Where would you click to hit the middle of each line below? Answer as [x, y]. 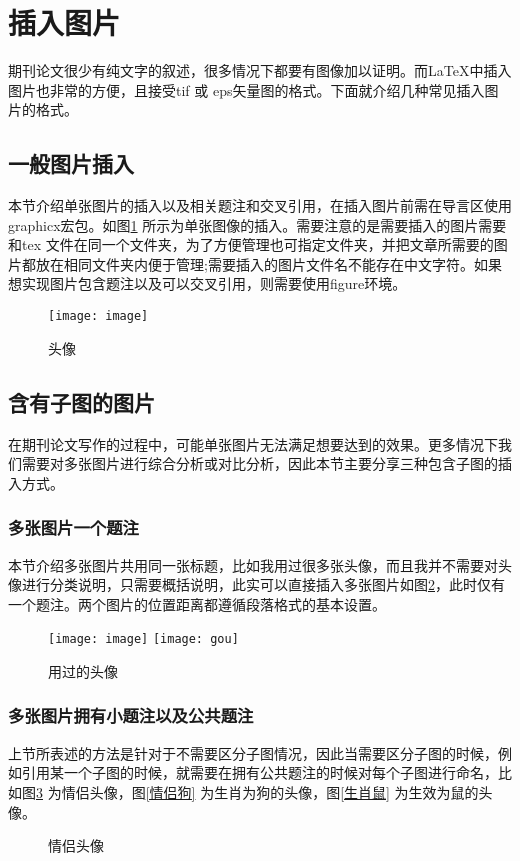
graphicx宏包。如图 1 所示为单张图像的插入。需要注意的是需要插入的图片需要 [257, 224]
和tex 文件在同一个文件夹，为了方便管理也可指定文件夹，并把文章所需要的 [251, 244]
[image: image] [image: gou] [143, 639]
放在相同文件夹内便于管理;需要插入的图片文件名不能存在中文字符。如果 [268, 263]
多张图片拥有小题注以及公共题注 [131, 715]
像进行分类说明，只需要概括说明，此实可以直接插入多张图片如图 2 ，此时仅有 [256, 584]
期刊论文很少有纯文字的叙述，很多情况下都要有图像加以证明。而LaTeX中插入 [260, 70]
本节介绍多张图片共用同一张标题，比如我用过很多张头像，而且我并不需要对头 [260, 564]
